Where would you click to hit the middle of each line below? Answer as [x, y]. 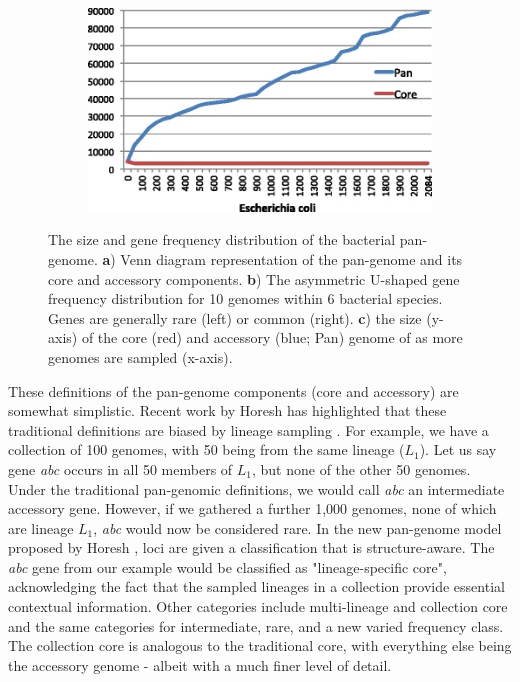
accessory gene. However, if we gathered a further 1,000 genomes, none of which [252, 508]
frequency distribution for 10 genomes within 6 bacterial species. [245, 298]
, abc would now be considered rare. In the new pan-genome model [297, 527]
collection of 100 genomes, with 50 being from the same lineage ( [206, 449]
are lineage [41, 527]
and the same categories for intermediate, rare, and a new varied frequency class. [256, 625]
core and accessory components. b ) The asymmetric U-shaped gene [254, 278]
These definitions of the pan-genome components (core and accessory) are [233, 390]
